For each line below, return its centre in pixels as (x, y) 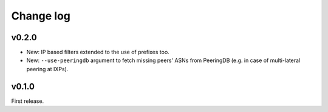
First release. (28, 101)
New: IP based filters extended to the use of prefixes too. (98, 52)
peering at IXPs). (47, 69)
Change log (41, 16)
